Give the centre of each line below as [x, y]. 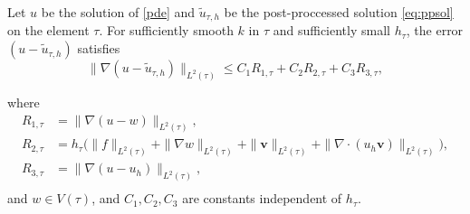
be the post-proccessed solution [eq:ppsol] [339, 12]
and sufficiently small [331, 30]
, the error [435, 30]
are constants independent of [262, 198]
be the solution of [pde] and [118, 12]
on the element [48, 30]
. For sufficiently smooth [166, 30]
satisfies [99, 48]
